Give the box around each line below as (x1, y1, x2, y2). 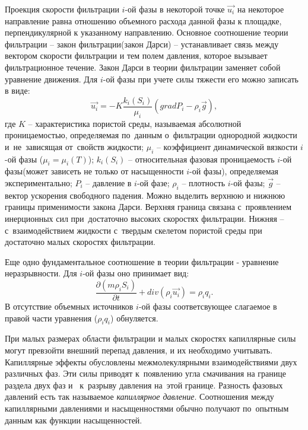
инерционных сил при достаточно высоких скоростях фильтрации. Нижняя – (5, 212, 284, 224)
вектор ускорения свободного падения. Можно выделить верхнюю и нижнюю (5, 189, 285, 201)
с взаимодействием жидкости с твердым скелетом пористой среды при (5, 224, 262, 236)
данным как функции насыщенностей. (5, 413, 142, 426)
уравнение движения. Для (5, 72, 98, 85)
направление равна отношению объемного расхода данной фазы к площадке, (5, 14, 282, 27)
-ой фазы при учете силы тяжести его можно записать (103, 72, 299, 85)
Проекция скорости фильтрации (5, 3, 119, 15)
